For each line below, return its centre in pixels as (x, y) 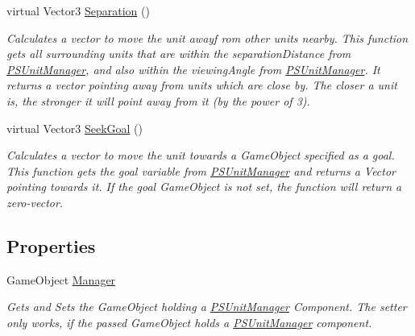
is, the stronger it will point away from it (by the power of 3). (158, 100)
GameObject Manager (61, 279)
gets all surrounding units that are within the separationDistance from (179, 54)
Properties (51, 245)
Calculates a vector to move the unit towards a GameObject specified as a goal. (201, 155)
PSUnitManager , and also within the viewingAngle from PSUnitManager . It (193, 69)
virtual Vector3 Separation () (78, 10)
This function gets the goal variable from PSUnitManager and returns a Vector (201, 170)
